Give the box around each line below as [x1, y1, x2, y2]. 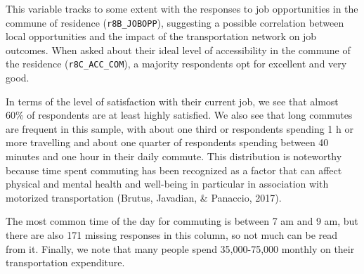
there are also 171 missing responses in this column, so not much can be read [6, 228, 338, 242]
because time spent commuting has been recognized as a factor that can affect [6, 162, 342, 177]
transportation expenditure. [6, 255, 125, 270]
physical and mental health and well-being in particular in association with [6, 176, 329, 191]
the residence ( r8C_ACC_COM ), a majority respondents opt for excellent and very [6, 56, 347, 71]
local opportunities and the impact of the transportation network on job [6, 29, 317, 44]
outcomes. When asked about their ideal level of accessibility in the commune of [6, 42, 351, 57]
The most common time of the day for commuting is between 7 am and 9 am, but [6, 214, 358, 228]
